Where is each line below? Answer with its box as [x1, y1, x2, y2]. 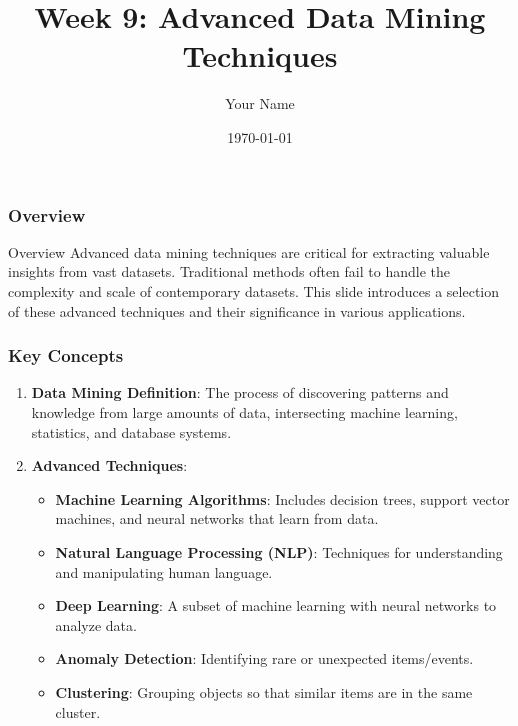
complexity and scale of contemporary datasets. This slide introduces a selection [8, 280, 500, 301]
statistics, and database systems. [31, 421, 232, 442]
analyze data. [55, 614, 137, 635]
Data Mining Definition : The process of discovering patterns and [31, 382, 449, 403]
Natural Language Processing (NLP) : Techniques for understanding [55, 541, 503, 562]
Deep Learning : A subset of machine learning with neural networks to [55, 595, 497, 616]
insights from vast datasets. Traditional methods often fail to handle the [8, 261, 450, 282]
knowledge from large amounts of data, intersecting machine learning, [31, 401, 458, 422]
